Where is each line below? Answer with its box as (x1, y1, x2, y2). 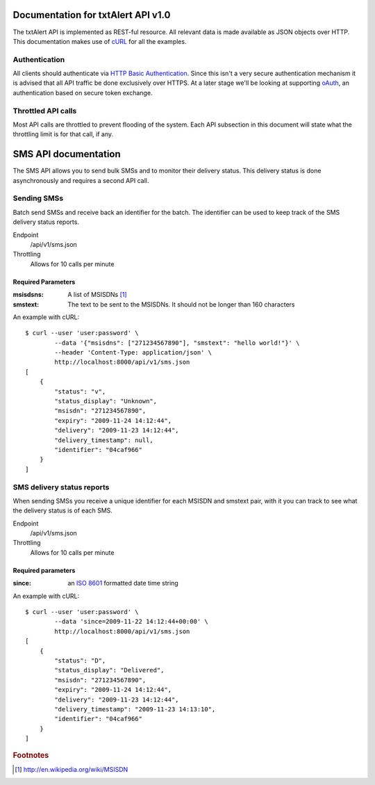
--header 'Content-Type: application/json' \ (54, 348, 212, 357)
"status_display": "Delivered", (54, 666, 165, 674)
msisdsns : (12, 291, 44, 299)
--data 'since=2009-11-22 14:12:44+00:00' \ (54, 617, 208, 626)
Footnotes (12, 750, 49, 760)
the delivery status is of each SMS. (12, 506, 112, 515)
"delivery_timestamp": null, (54, 436, 154, 444)
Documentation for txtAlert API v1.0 (12, 9, 171, 21)
